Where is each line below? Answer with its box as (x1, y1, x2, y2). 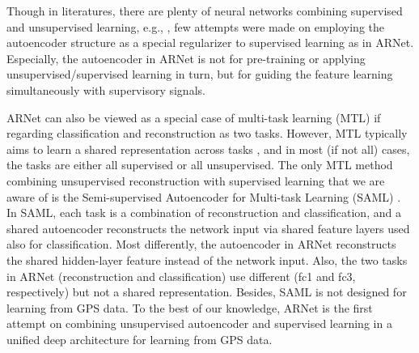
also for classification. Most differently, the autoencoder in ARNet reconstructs (6, 236, 396, 253)
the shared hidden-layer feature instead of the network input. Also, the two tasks (6, 251, 408, 268)
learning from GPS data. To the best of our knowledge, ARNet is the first (6, 299, 373, 316)
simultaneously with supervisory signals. (6, 81, 205, 98)
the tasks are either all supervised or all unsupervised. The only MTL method (6, 156, 393, 173)
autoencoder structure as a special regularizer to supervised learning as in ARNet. (6, 34, 414, 51)
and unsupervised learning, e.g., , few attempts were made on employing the (6, 18, 385, 35)
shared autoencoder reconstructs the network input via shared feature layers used (6, 219, 410, 236)
